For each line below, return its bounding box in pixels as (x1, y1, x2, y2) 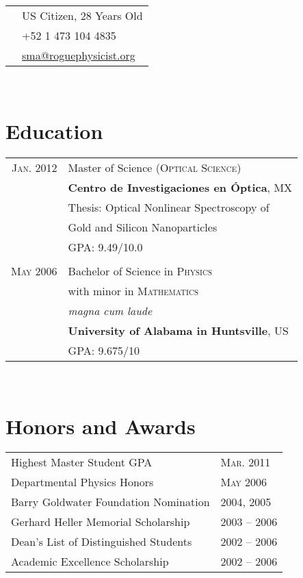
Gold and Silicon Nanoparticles (68, 218, 218, 235)
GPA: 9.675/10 (68, 342, 140, 358)
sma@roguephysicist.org (22, 47, 135, 63)
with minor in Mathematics (68, 282, 199, 299)
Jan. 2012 (12, 159, 57, 175)
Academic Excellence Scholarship (11, 553, 169, 570)
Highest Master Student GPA (11, 454, 153, 470)
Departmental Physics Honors (11, 474, 154, 490)
